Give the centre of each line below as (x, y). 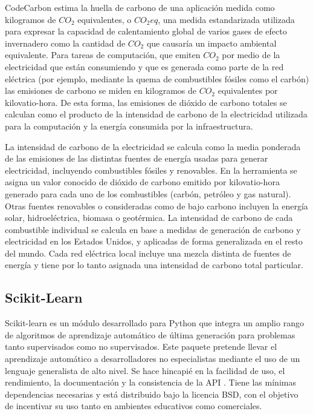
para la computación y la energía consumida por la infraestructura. (129, 126)
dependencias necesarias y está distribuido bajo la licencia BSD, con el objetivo (152, 394)
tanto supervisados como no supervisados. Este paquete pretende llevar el (141, 347)
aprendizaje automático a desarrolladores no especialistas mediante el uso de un (153, 359)
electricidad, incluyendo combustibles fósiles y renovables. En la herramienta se (151, 170)
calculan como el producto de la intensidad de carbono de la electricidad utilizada (156, 114)
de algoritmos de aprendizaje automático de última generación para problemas (150, 334)
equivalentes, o (105, 19)
